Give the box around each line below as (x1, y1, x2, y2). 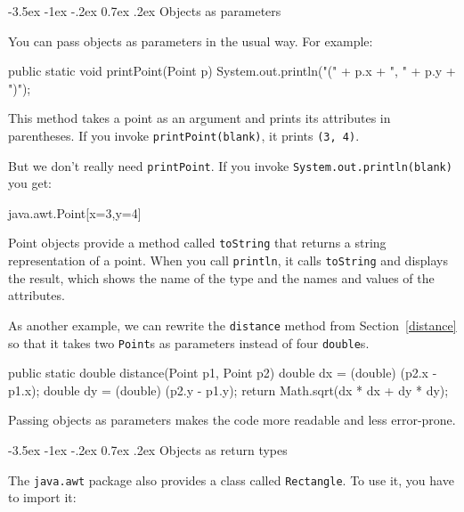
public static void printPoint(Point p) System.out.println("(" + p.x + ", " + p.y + (8, 61, 456, 80)
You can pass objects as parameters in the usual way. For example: (8, 31, 373, 50)
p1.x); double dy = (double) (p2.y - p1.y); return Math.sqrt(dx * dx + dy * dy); (8, 380, 449, 399)
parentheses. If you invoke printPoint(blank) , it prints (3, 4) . (8, 126, 360, 144)
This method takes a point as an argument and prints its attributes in (8, 109, 391, 127)
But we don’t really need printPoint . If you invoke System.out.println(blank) (8, 156, 452, 175)
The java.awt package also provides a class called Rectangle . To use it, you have (8, 470, 454, 489)
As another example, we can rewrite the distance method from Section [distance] (8, 315, 457, 334)
